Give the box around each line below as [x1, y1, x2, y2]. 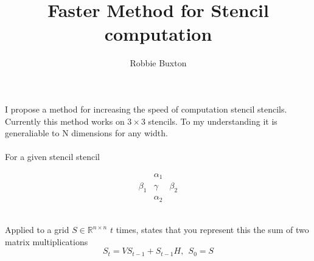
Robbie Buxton [130, 57, 187, 69]
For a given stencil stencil [5, 150, 100, 163]
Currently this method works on [5, 114, 125, 127]
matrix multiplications [5, 235, 88, 248]
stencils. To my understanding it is [148, 114, 277, 127]
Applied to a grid [5, 223, 69, 236]
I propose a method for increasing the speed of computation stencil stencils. [5, 102, 287, 115]
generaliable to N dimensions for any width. [5, 127, 168, 139]
